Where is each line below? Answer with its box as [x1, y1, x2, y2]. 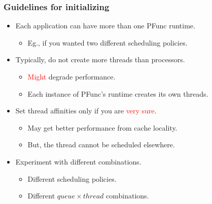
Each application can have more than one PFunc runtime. [15, 20, 195, 31]
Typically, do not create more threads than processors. [15, 54, 185, 65]
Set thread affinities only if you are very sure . [15, 105, 157, 116]
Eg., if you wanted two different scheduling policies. [27, 37, 188, 48]
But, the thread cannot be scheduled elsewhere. [27, 139, 175, 150]
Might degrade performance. [27, 71, 116, 81]
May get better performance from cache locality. [27, 122, 178, 133]
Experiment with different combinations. [15, 156, 142, 167]
